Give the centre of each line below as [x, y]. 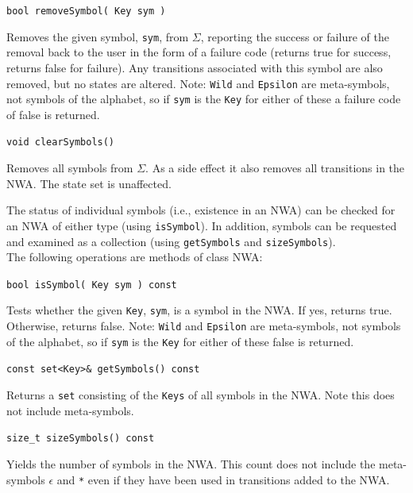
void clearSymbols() [61, 143]
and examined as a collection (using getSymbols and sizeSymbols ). [171, 241]
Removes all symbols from [70, 168]
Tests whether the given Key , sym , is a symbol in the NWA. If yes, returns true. [199, 310]
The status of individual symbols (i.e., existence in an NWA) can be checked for [201, 210]
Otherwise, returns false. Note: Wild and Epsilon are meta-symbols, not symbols [204, 326]
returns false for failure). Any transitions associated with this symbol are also [195, 67]
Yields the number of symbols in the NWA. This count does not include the [191, 463]
